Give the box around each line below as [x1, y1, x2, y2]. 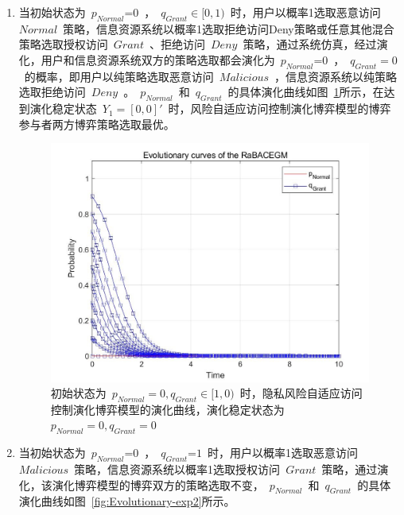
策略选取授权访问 [18, 36, 108, 52]
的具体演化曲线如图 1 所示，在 [227, 83, 384, 100]
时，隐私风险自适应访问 [239, 385, 363, 401]
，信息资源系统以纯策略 [274, 68, 398, 84]
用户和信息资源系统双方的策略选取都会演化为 [41, 51, 275, 68]
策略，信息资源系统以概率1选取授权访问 [74, 461, 281, 478]
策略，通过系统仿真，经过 [243, 36, 377, 52]
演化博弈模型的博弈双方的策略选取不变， [52, 476, 264, 493]
